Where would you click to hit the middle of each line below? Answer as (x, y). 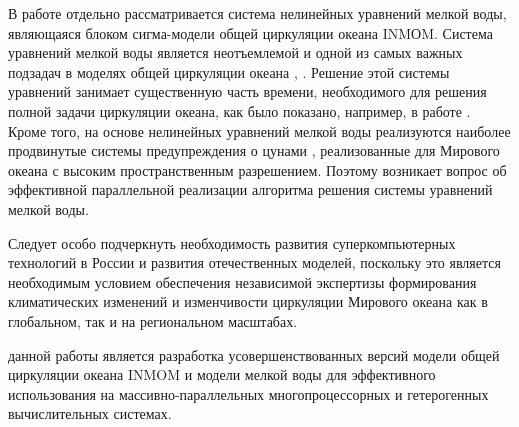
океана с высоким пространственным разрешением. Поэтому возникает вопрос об (257, 169)
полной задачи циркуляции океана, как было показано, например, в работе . (239, 110)
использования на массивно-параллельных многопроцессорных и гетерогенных (248, 393)
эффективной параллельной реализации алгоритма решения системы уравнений (250, 189)
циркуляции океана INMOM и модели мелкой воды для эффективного (222, 374)
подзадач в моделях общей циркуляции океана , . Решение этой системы (229, 71)
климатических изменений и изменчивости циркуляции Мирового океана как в (248, 301)
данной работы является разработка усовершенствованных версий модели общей (254, 354)
